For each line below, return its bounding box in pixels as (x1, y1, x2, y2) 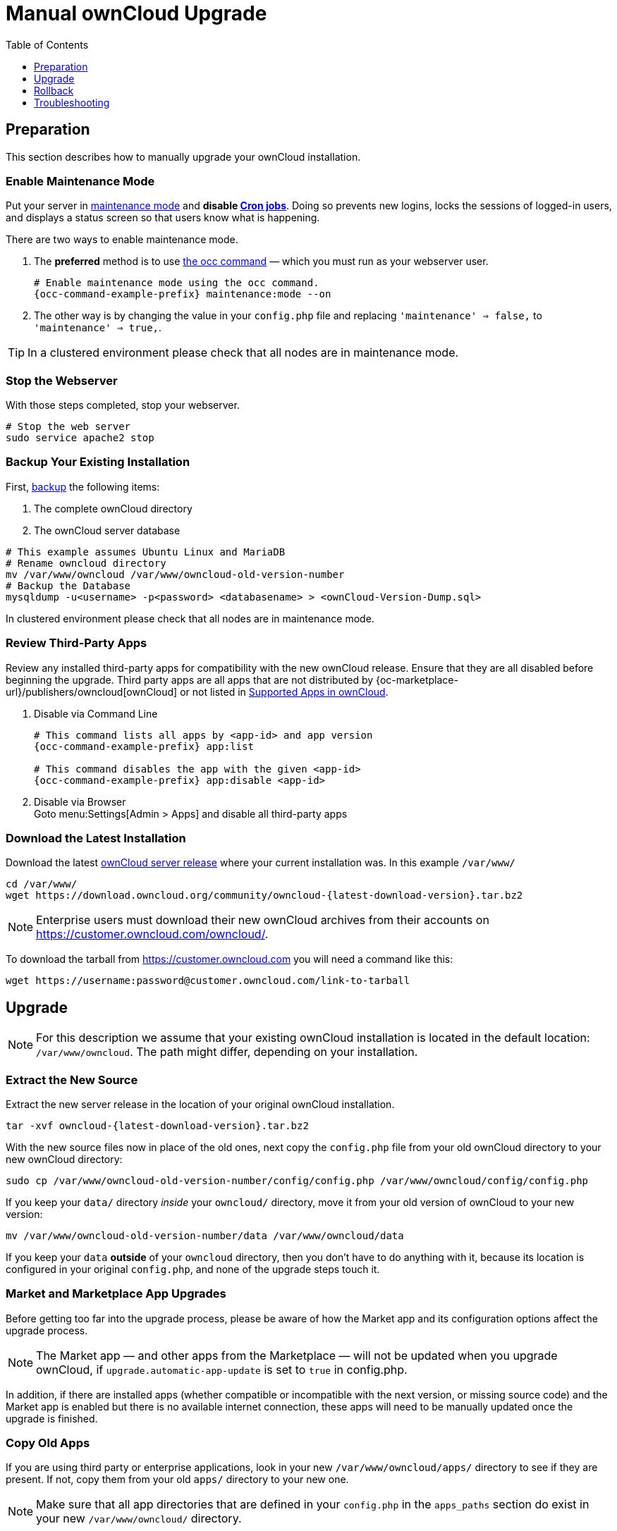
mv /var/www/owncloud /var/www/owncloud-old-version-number (6, 568, 345, 580)
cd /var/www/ (6, 878, 78, 890)
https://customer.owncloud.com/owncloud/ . (36, 927, 269, 942)
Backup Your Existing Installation (6, 455, 190, 469)
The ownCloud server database (34, 524, 181, 536)
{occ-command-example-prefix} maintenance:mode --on (34, 288, 331, 300)
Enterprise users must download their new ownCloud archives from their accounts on (36, 913, 489, 928)
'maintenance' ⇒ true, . (34, 321, 162, 334)
